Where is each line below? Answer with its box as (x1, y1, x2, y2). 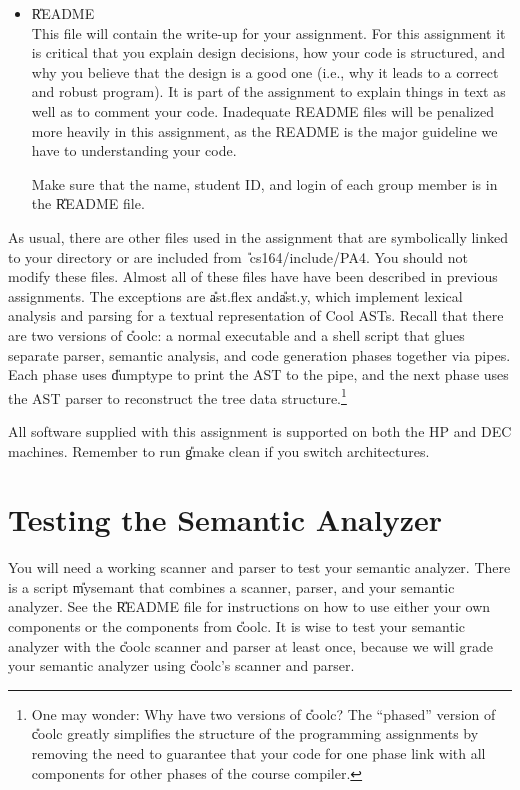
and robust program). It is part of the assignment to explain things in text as (31, 81, 506, 102)
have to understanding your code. (31, 140, 237, 161)
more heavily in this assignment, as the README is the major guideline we (31, 120, 498, 141)
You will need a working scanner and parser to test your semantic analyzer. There (8, 557, 511, 578)
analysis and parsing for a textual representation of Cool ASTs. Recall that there (8, 305, 504, 326)
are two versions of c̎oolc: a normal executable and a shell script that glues (8, 324, 465, 345)
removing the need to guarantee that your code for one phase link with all (31, 743, 486, 763)
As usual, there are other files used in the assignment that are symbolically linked (8, 226, 509, 247)
